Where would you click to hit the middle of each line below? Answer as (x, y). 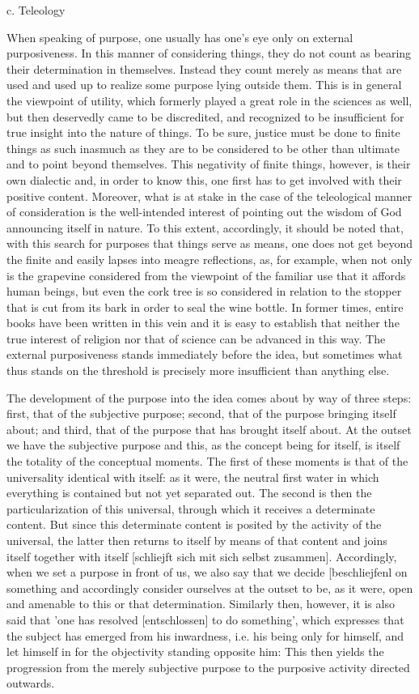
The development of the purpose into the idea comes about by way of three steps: (209, 397)
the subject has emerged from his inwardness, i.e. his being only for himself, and (205, 635)
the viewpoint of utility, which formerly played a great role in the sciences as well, (209, 100)
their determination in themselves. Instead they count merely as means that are (204, 68)
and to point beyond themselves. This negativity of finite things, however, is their (209, 164)
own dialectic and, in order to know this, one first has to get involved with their (204, 179)
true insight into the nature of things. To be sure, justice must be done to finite (203, 132)
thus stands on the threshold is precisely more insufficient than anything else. (198, 370)
